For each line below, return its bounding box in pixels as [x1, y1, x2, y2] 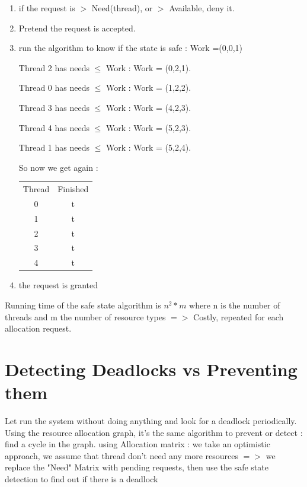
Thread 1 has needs [18, 141, 89, 154]
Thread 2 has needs [18, 61, 89, 74]
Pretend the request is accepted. [18, 21, 136, 34]
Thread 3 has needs [18, 101, 89, 113]
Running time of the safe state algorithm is [5, 299, 161, 311]
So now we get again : [18, 161, 98, 173]
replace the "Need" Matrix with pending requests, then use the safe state [5, 461, 268, 473]
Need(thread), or [91, 2, 153, 14]
